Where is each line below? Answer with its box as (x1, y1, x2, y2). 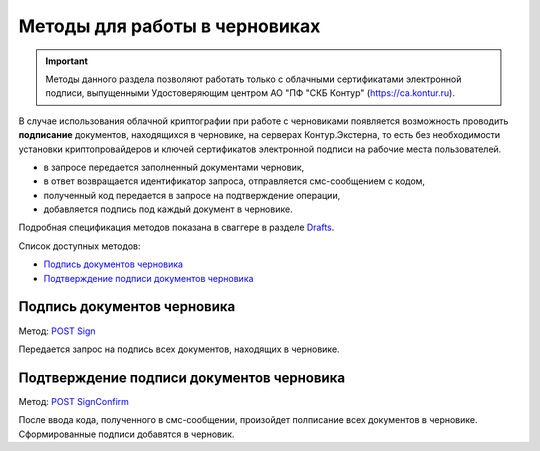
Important (45, 55, 89, 67)
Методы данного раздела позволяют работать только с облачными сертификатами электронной (45, 73, 462, 85)
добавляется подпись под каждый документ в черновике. (43, 203, 294, 215)
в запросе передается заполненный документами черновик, (43, 161, 305, 173)
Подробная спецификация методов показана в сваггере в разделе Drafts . (18, 221, 335, 234)
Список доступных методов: (18, 240, 141, 252)
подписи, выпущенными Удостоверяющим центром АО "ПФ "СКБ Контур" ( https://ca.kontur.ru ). (45, 87, 455, 99)
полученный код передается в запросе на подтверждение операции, (43, 189, 341, 201)
